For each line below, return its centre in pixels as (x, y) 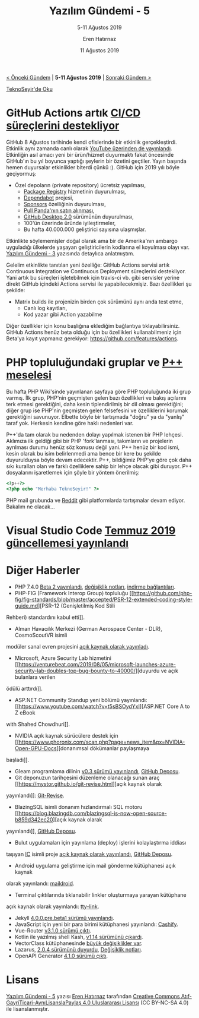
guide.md (26, 606)
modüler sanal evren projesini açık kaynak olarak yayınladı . (78, 646)
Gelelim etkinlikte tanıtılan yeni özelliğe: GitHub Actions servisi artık (88, 265)
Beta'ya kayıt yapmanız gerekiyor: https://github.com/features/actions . (92, 338)
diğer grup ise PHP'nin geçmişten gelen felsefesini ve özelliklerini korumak (97, 410)
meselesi (29, 375)
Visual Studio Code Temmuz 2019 (91, 530)
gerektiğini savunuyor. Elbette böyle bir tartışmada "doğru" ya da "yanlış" (95, 416)
